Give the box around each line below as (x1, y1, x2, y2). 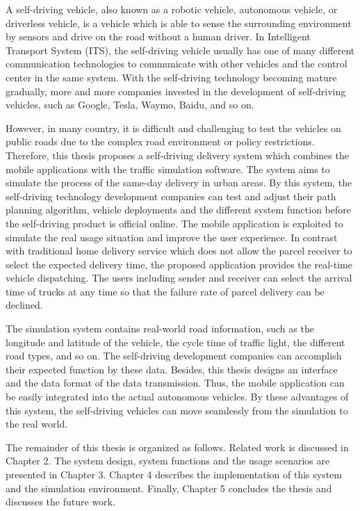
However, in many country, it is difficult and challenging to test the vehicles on (6, 120, 341, 135)
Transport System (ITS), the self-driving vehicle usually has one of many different (6, 42, 355, 57)
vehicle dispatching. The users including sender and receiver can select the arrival (6, 270, 352, 285)
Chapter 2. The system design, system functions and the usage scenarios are (6, 453, 330, 468)
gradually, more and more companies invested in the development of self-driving (6, 83, 346, 98)
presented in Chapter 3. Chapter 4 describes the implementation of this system (6, 467, 342, 481)
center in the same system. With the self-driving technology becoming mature (6, 70, 337, 84)
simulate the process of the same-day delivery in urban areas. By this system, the (6, 175, 352, 190)
